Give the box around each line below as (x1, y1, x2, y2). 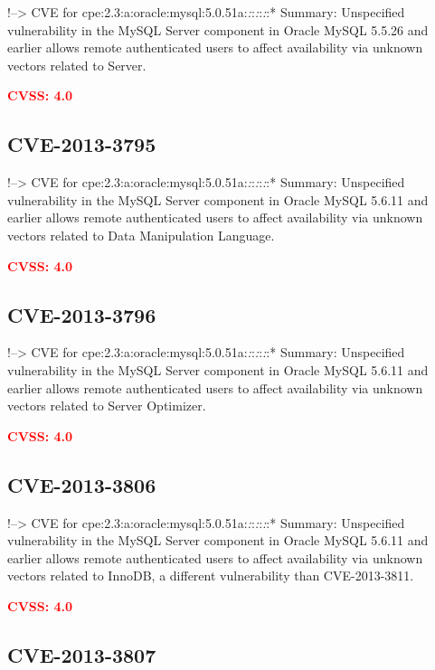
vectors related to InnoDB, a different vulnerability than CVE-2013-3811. (7, 566, 414, 585)
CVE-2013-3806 (7, 470, 156, 498)
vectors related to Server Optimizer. (7, 396, 206, 415)
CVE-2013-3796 (7, 300, 156, 328)
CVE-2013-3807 (7, 640, 156, 668)
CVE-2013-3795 (7, 130, 156, 158)
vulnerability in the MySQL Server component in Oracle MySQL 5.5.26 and (7, 20, 429, 39)
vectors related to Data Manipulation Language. (7, 225, 275, 244)
